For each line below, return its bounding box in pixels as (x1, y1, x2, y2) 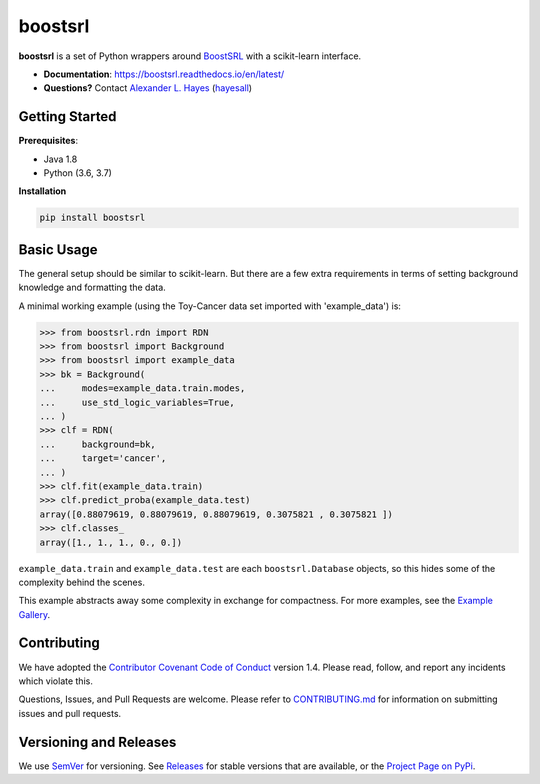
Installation (18, 185, 67, 197)
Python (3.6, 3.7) (43, 167, 112, 179)
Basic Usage (18, 241, 98, 258)
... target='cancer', (39, 453, 167, 464)
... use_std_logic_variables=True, (39, 396, 235, 408)
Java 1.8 (43, 153, 78, 165)
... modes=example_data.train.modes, (39, 383, 246, 394)
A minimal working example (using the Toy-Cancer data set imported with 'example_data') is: (18, 300, 402, 312)
